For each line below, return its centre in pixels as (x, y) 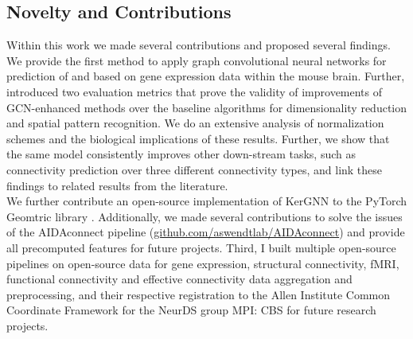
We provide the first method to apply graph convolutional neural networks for (197, 60)
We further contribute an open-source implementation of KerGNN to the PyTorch (207, 201)
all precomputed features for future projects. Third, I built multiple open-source (201, 247)
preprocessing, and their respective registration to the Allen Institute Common (199, 294)
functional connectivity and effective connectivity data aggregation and (179, 279)
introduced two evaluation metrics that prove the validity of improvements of (195, 91)
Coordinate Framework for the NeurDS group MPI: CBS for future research (191, 310)
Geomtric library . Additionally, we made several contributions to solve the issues (205, 216)
